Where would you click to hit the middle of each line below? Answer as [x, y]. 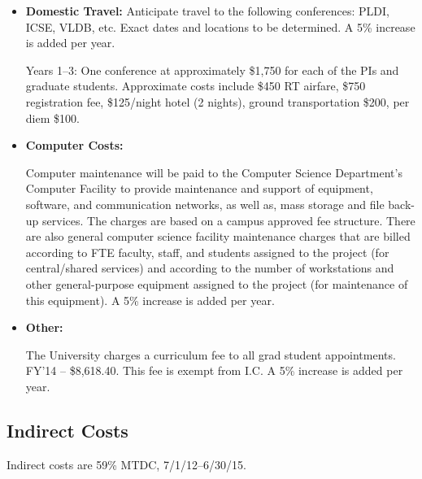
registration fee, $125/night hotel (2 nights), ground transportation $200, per [218, 101]
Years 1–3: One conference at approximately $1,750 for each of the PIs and [212, 70]
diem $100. [52, 118]
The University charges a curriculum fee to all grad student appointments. [211, 354]
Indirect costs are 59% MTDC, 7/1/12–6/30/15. [126, 464]
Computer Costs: [74, 145]
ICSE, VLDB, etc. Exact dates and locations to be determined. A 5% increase [220, 26]
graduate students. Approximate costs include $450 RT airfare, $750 [196, 86]
